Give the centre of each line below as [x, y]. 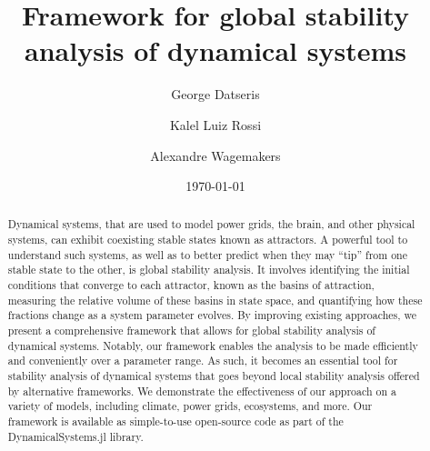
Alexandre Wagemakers [215, 155]
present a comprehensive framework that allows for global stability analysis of [191, 331]
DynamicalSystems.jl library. [75, 436]
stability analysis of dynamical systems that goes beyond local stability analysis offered [214, 376]
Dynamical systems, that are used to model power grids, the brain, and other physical [211, 224]
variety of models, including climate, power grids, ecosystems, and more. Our [190, 406]
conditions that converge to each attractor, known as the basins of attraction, [191, 285]
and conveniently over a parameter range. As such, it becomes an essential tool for [203, 361]
